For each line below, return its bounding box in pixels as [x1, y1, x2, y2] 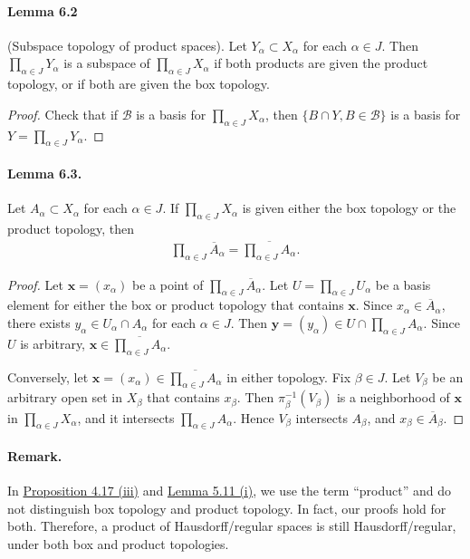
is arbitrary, [20, 333, 86, 352]
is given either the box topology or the [242, 198, 456, 217]
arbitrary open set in [7, 388, 122, 407]
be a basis [375, 275, 431, 294]
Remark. [7, 446, 62, 465]
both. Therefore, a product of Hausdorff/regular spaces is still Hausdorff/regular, [7, 516, 456, 535]
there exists [7, 313, 71, 332]
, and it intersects [77, 408, 175, 427]
